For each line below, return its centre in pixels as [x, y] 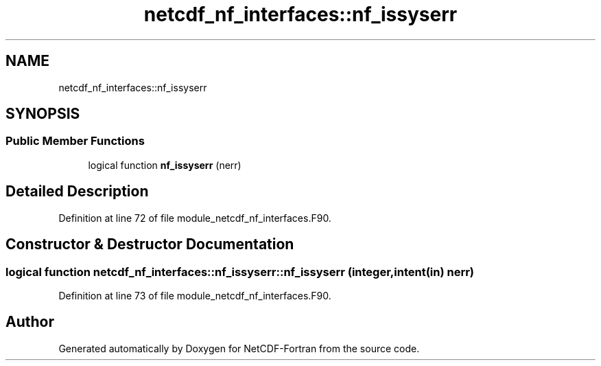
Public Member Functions [75, 141]
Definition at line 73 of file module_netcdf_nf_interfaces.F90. [195, 295]
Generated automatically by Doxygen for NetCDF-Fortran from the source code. [239, 348]
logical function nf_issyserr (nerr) [165, 165]
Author [30, 322]
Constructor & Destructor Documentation [150, 244]
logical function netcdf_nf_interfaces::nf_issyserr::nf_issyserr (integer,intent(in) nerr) [240, 272]
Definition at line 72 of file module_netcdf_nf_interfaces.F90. [195, 218]
